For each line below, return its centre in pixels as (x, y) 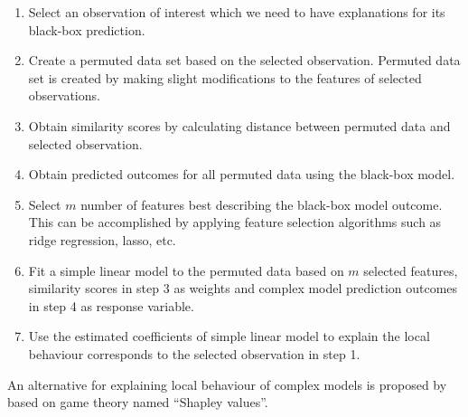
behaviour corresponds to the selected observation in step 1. (194, 353)
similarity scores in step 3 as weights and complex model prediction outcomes (243, 288)
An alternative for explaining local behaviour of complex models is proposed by (227, 384)
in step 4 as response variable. (111, 305)
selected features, (411, 270)
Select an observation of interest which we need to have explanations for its (237, 12)
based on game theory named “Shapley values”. (138, 402)
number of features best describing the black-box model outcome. (262, 204)
